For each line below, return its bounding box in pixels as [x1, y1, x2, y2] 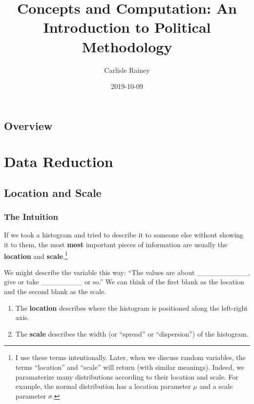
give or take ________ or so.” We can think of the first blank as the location [4, 276, 244, 287]
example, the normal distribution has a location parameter [15, 381, 191, 391]
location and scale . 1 [4, 249, 68, 261]
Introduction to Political [43, 17, 211, 37]
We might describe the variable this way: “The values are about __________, [4, 267, 250, 277]
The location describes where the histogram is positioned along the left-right [15, 302, 248, 313]
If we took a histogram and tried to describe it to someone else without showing [4, 230, 244, 240]
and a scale [199, 381, 233, 391]
